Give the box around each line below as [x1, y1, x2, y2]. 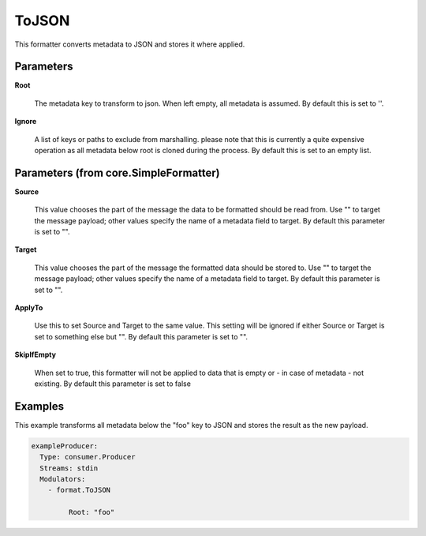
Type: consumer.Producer [39, 452, 136, 462]
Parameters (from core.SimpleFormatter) [14, 166, 220, 179]
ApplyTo [14, 303, 43, 313]
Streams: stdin [39, 463, 99, 473]
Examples [14, 399, 65, 413]
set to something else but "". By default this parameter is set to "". [34, 332, 248, 341]
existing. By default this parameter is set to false [34, 379, 191, 388]
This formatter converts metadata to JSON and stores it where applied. [14, 39, 245, 49]
